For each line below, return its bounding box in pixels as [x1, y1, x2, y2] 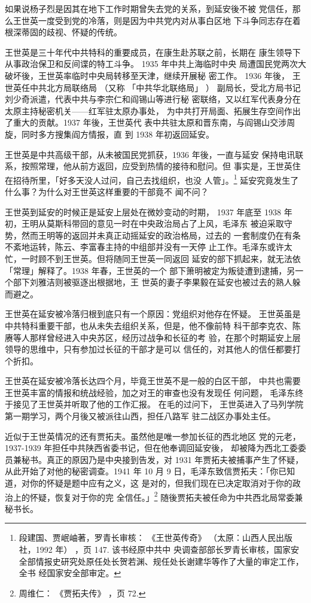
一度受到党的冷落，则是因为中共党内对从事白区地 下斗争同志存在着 [38, 14, 301, 26]
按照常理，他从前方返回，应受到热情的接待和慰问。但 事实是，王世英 [21, 160, 292, 172]
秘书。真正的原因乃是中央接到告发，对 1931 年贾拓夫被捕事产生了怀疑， [21, 453, 304, 465]
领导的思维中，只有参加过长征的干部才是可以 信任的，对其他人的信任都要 [5, 343, 292, 355]
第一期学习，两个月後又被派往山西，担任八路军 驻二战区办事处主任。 [5, 410, 276, 422]
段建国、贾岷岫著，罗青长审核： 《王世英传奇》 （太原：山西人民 [19, 531, 276, 544]
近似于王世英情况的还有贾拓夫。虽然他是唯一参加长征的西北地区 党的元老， [5, 430, 301, 442]
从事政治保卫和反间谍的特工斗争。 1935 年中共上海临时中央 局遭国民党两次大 [5, 57, 306, 70]
